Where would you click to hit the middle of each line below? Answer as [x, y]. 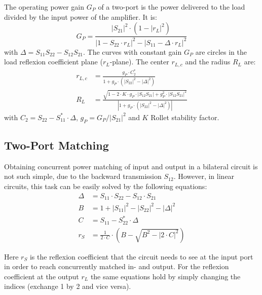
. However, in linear [204, 176]
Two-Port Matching [57, 145]
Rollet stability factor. [185, 117]
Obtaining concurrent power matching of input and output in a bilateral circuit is [131, 166]
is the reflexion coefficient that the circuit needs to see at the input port [141, 256]
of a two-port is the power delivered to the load [172, 7]
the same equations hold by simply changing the [165, 276]
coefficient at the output [42, 276]
